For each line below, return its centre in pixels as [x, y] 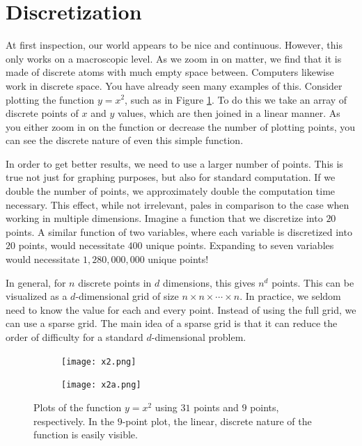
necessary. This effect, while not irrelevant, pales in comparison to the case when [178, 204]
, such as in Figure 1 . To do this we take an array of [236, 99]
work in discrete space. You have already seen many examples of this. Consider [174, 85]
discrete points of [42, 113]
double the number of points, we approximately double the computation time [171, 191]
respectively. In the [74, 421]
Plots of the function [78, 407]
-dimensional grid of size [127, 296]
